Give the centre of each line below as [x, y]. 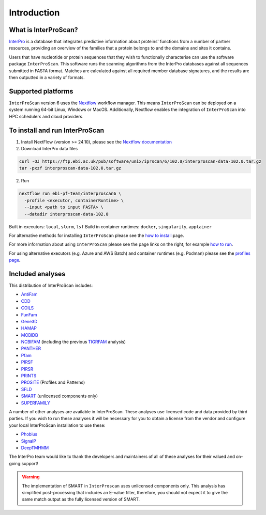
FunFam [29, 314]
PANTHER [31, 348]
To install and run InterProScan [57, 130]
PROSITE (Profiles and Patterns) [53, 382]
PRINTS [29, 376]
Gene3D [29, 321]
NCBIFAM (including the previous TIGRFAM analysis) [73, 342]
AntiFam [29, 294]
